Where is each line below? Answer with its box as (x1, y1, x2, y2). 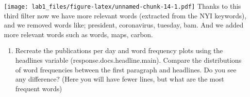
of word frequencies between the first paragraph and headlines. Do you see (15, 64, 236, 74)
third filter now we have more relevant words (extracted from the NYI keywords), (4, 10, 247, 20)
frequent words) (15, 83, 62, 93)
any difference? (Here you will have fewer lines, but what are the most (15, 74, 224, 84)
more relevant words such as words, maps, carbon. (4, 29, 153, 39)
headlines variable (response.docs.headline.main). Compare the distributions (15, 55, 242, 65)
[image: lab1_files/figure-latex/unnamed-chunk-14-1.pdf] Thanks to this (4, 1, 241, 11)
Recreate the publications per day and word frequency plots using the (15, 45, 223, 55)
